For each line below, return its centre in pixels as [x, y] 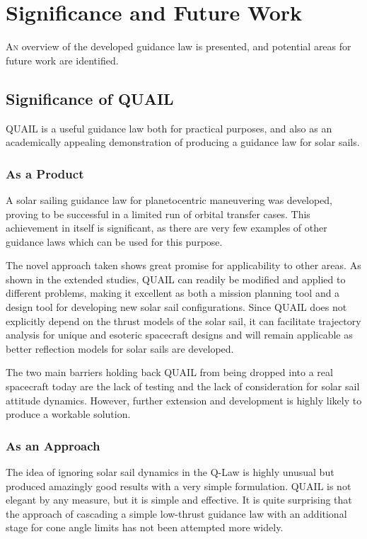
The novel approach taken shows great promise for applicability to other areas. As [183, 265]
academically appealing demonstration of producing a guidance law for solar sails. [183, 142]
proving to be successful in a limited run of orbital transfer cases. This [158, 214]
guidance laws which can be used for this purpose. [114, 241]
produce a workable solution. [68, 414]
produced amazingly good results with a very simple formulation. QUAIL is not [179, 486]
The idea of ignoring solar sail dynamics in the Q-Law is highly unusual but [170, 472]
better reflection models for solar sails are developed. [120, 348]
